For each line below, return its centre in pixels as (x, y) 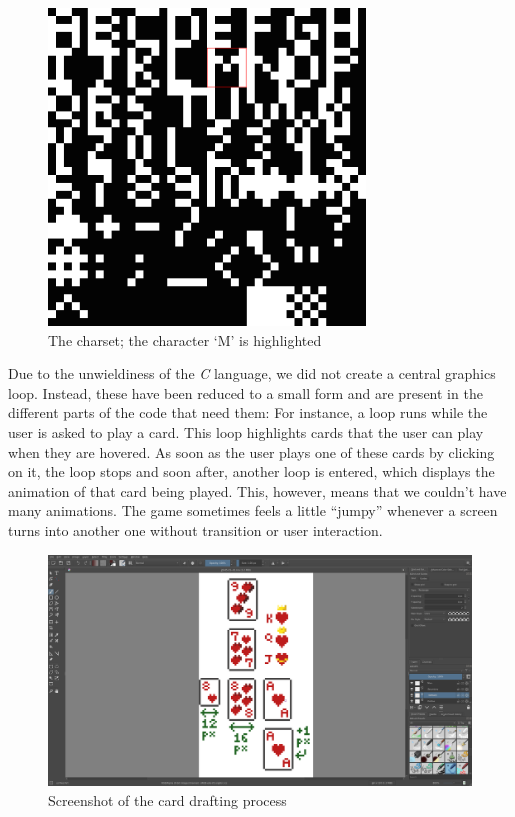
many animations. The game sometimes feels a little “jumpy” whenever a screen (253, 510)
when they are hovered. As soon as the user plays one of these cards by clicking (251, 451)
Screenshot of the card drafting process (167, 799)
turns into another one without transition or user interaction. (195, 529)
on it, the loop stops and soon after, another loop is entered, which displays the (251, 471)
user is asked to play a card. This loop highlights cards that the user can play (246, 431)
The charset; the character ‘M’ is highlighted (185, 339)
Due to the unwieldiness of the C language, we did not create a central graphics (252, 373)
